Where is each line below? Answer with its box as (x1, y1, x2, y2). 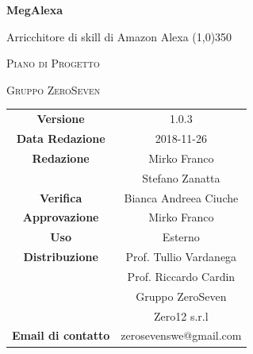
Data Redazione (16, 129, 105, 146)
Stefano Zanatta (142, 169, 220, 186)
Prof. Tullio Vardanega (125, 248, 237, 265)
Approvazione (22, 209, 99, 225)
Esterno (162, 229, 200, 245)
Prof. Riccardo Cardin (127, 267, 236, 284)
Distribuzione (23, 248, 98, 265)
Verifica (40, 189, 82, 206)
